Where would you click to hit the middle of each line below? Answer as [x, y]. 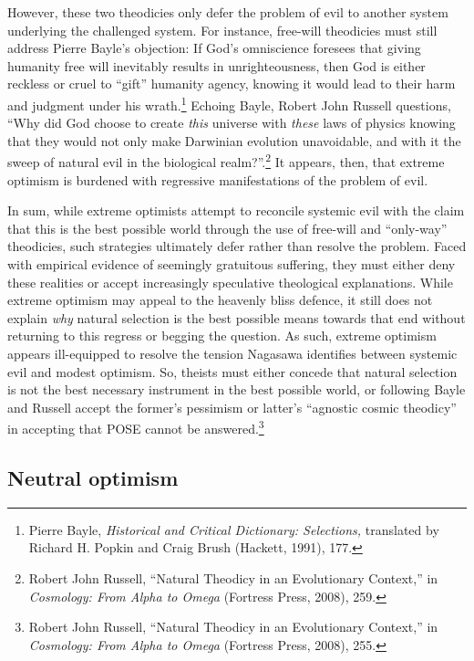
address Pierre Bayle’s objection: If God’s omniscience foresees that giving [214, 48]
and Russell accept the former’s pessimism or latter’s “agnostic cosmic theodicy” [232, 407]
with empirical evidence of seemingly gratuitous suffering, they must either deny [232, 264]
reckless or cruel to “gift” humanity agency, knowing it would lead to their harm [232, 84]
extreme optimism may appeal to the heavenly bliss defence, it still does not [220, 300]
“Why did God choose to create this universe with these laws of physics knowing [232, 123]
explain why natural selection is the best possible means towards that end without [237, 317]
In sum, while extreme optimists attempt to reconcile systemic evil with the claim [236, 210]
